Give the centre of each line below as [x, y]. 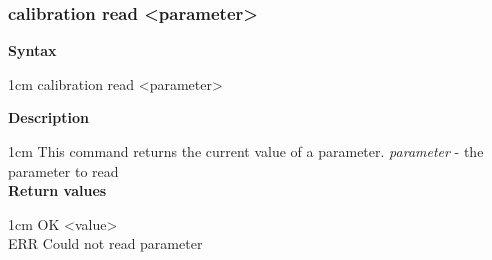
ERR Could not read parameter [105, 243]
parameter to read [63, 170]
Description [49, 117]
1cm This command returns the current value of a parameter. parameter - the [246, 151]
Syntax [32, 50]
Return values [57, 190]
